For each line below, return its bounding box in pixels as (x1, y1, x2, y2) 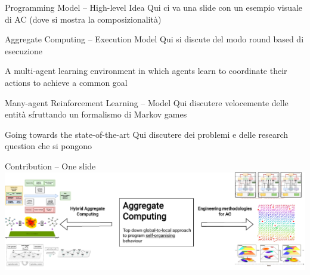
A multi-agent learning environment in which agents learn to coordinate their (5, 64, 287, 77)
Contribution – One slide (5, 159, 96, 172)
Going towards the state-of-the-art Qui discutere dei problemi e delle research (5, 128, 289, 140)
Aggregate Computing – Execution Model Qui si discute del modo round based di (5, 33, 304, 45)
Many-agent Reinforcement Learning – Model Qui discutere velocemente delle (5, 96, 289, 109)
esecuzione (5, 44, 43, 57)
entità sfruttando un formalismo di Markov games (5, 108, 187, 120)
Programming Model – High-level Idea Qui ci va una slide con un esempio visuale (5, 1, 303, 13)
